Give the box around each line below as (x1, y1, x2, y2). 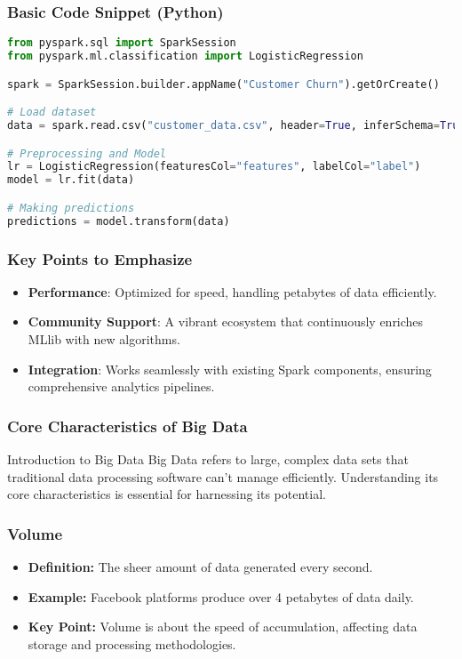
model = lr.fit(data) (7, 173, 135, 187)
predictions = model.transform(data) (7, 214, 230, 228)
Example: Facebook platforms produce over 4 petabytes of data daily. (28, 587, 414, 606)
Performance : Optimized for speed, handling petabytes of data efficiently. (28, 282, 437, 301)
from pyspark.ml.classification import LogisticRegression (7, 50, 363, 63)
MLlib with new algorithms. (28, 330, 180, 348)
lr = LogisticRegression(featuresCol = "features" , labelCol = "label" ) (7, 160, 421, 173)
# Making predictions (7, 201, 135, 214)
